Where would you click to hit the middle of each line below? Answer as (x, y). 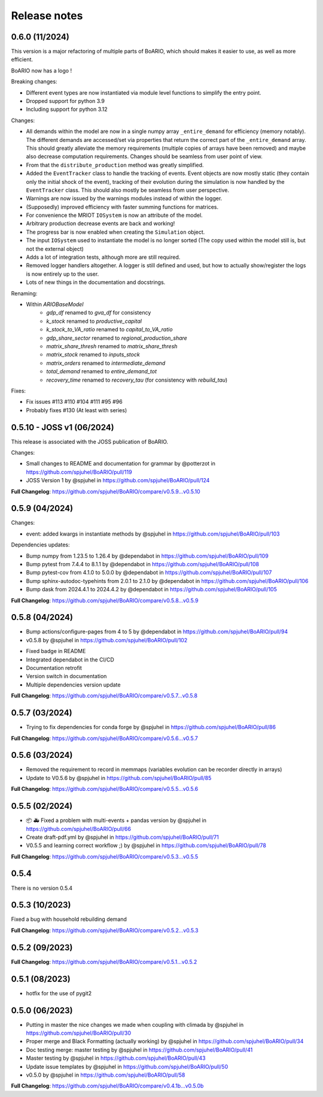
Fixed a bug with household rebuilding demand (69, 919)
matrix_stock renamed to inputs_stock (93, 355)
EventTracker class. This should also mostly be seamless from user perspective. (128, 190)
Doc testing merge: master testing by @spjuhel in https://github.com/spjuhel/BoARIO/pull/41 (139, 1050)
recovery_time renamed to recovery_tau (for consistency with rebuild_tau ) (137, 380)
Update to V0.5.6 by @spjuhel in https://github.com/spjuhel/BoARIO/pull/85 (119, 778)
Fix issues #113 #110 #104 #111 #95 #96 (74, 402)
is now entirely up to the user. (63, 274)
